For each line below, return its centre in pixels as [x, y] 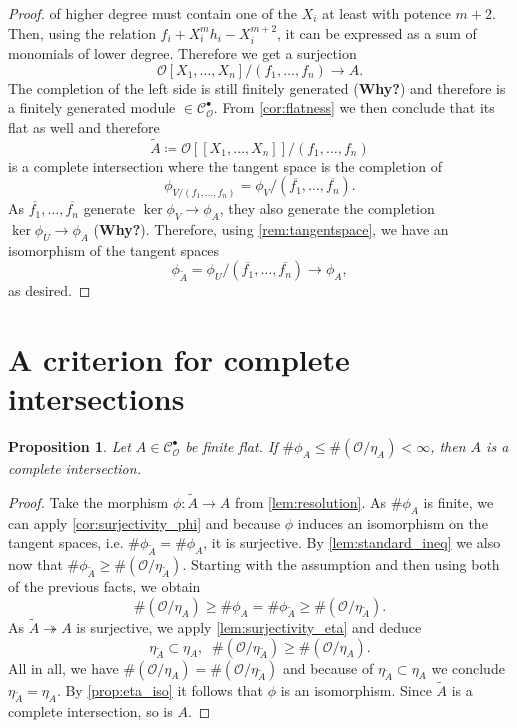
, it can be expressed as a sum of [377, 32]
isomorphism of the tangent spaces [114, 249]
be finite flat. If [231, 446]
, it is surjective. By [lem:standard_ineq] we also [352, 542]
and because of [328, 667]
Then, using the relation [82, 32]
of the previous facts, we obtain [104, 586]
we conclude [468, 667]
